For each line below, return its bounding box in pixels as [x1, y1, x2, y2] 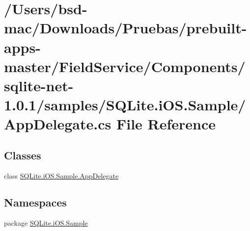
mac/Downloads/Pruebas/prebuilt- [4, 18, 247, 38]
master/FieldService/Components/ [4, 56, 246, 76]
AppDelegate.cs [4, 114, 111, 134]
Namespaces [4, 194, 67, 209]
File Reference [116, 114, 216, 134]
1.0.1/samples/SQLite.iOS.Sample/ [4, 95, 246, 115]
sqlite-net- [4, 75, 74, 95]
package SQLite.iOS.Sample [4, 217, 88, 228]
